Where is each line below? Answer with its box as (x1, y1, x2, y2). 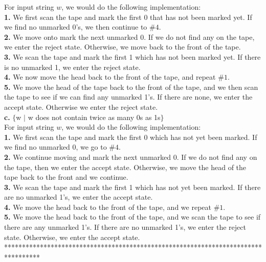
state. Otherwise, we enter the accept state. (4, 231, 140, 242)
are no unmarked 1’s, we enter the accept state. (4, 192, 153, 202)
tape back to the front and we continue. (4, 172, 128, 182)
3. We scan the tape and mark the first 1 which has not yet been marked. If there (4, 181, 261, 192)
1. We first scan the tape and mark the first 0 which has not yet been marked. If (4, 131, 257, 142)
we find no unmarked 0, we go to (4, 141, 107, 152)
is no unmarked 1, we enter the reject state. (4, 61, 141, 72)
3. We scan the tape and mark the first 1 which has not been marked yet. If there (4, 51, 261, 62)
